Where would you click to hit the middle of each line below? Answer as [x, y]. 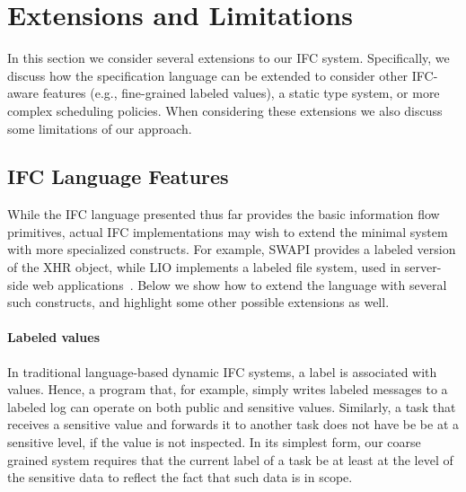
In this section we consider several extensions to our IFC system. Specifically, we [229, 58]
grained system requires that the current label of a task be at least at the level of [230, 459]
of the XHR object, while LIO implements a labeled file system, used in [204, 267]
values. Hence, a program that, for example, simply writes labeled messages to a [228, 389]
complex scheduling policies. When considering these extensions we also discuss [225, 110]
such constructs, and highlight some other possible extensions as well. [198, 302]
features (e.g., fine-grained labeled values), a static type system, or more [241, 93]
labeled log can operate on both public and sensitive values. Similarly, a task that [232, 406]
